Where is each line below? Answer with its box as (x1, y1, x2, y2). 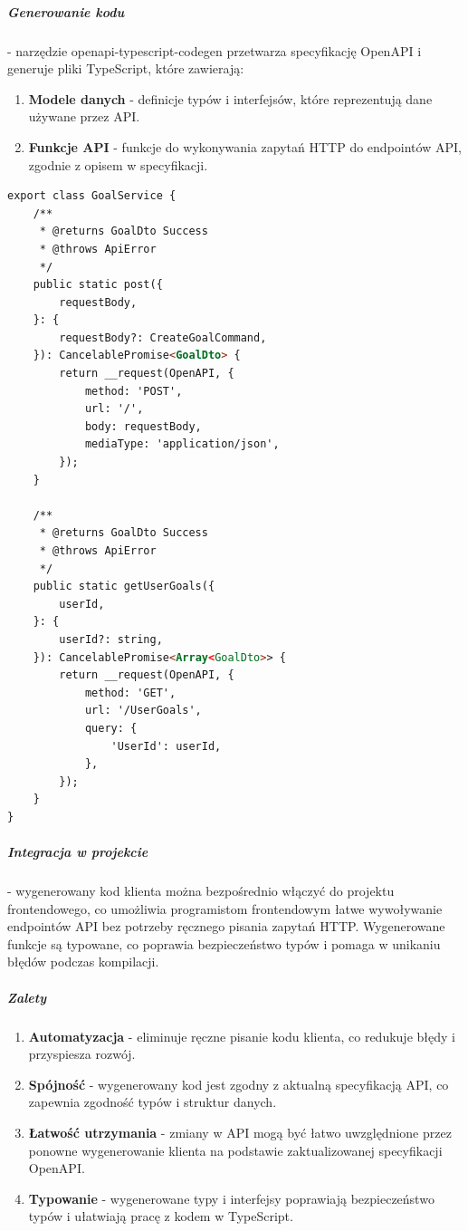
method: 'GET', (84, 686, 177, 699)
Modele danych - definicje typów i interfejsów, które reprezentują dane (28, 89, 433, 108)
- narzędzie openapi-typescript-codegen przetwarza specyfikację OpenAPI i (7, 41, 422, 60)
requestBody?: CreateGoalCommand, (59, 331, 267, 344)
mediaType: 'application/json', (84, 438, 280, 451)
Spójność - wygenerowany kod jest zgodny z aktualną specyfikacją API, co (28, 1074, 449, 1093)
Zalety (7, 987, 47, 1006)
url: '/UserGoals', (84, 704, 202, 717)
